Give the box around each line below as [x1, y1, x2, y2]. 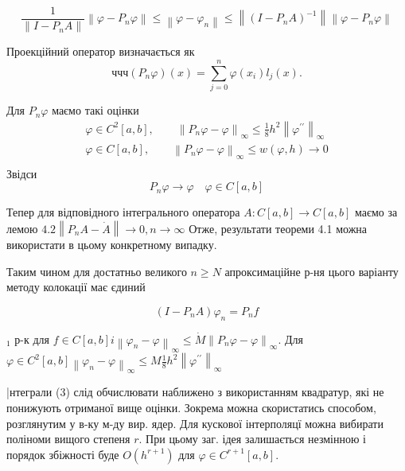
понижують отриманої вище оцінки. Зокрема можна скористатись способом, [6, 399, 376, 416]
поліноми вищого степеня [6, 430, 130, 447]
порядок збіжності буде [6, 446, 119, 462]
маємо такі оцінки [52, 102, 139, 119]
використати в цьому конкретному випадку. [6, 236, 217, 253]
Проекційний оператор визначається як [6, 43, 195, 60]
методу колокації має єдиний [6, 278, 146, 295]
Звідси [6, 165, 37, 181]
